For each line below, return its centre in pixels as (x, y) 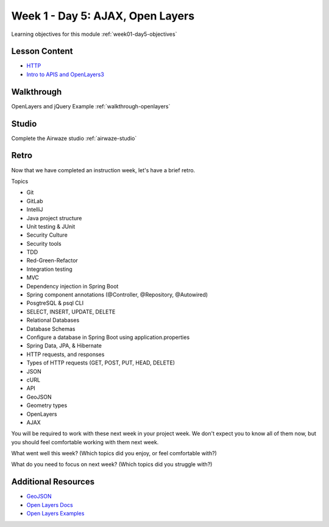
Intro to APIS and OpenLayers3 (65, 74)
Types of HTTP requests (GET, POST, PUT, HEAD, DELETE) (101, 363)
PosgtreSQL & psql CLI (55, 303)
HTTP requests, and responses (65, 354)
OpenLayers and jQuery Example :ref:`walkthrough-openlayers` (91, 106)
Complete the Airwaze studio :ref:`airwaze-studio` (74, 138)
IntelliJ (35, 209)
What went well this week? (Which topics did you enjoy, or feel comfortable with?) (114, 453)
